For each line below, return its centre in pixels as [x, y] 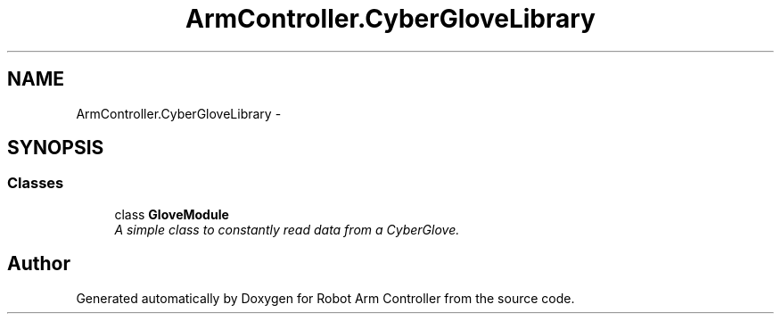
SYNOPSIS [56, 148]
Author [39, 264]
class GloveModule [172, 214]
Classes [36, 183]
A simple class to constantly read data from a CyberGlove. [287, 229]
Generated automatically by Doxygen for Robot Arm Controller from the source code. [325, 298]
